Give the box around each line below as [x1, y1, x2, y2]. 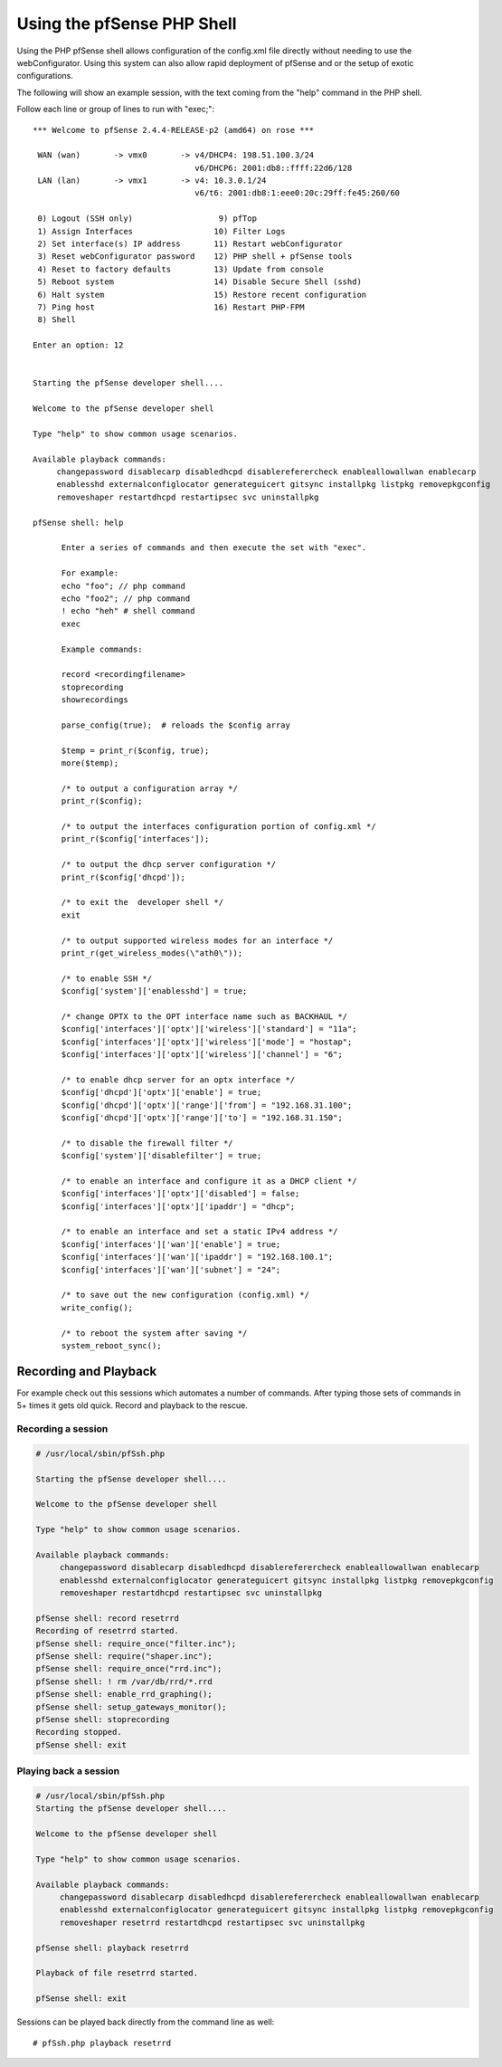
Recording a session [16, 1423, 109, 1435]
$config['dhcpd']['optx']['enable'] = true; [61, 1087, 262, 1098]
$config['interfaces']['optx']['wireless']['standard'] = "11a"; [61, 1024, 357, 1034]
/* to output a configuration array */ [61, 783, 239, 794]
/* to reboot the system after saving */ [61, 1328, 248, 1338]
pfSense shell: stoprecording [35, 1715, 170, 1725]
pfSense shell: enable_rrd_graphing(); [35, 1689, 213, 1700]
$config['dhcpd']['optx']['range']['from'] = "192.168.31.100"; [61, 1100, 353, 1110]
